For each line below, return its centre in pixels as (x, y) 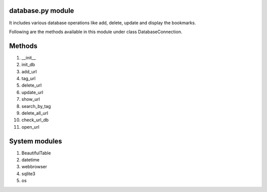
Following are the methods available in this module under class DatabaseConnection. (96, 32)
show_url (31, 99)
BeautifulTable (36, 153)
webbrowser (34, 167)
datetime (30, 160)
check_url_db (35, 120)
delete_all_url (35, 113)
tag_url (28, 78)
